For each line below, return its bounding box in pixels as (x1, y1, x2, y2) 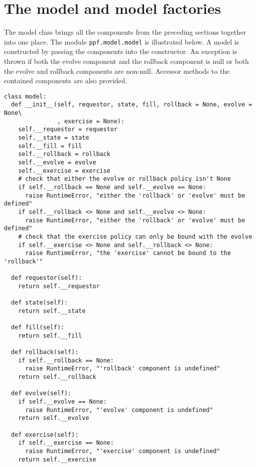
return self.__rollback (18, 373, 97, 381)
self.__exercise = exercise (18, 167, 110, 174)
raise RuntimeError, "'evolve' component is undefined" (25, 406, 213, 414)
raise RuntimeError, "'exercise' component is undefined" (25, 447, 220, 455)
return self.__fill (18, 332, 82, 339)
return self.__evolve (18, 415, 89, 422)
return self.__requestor (18, 282, 100, 290)
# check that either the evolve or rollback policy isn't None (18, 175, 231, 183)
